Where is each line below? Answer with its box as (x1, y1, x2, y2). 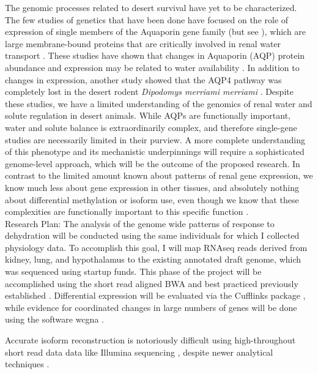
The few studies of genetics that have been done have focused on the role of (5, 13, 289, 26)
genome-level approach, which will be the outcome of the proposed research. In (5, 157, 300, 170)
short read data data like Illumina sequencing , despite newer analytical (5, 345, 273, 358)
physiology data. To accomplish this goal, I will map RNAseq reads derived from (5, 241, 308, 253)
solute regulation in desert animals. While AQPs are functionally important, (5, 109, 290, 122)
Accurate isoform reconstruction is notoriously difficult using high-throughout (5, 334, 296, 346)
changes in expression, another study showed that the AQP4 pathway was (5, 73, 282, 86)
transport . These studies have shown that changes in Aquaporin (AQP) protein (5, 49, 305, 62)
